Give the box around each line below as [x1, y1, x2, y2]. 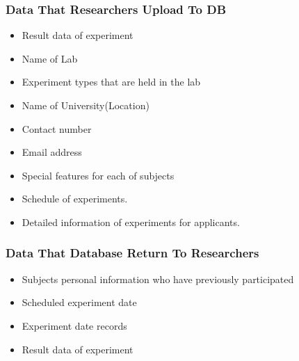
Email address [22, 145, 82, 159]
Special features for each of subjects [22, 168, 175, 182]
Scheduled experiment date [22, 295, 137, 310]
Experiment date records [22, 318, 127, 332]
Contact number [22, 121, 92, 136]
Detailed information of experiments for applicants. [22, 214, 240, 229]
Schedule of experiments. [22, 191, 128, 206]
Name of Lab [22, 51, 78, 65]
